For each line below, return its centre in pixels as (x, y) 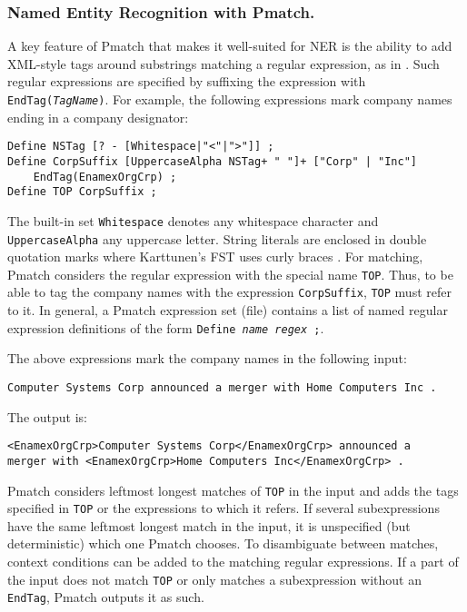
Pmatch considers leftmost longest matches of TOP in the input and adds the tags (233, 490)
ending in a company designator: (98, 117)
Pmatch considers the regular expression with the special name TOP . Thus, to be (230, 274)
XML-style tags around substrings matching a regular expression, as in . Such (224, 63)
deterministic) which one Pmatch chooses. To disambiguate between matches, (223, 543)
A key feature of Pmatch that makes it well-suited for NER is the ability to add (230, 46)
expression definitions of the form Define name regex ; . (166, 327)
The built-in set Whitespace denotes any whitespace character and (193, 220)
